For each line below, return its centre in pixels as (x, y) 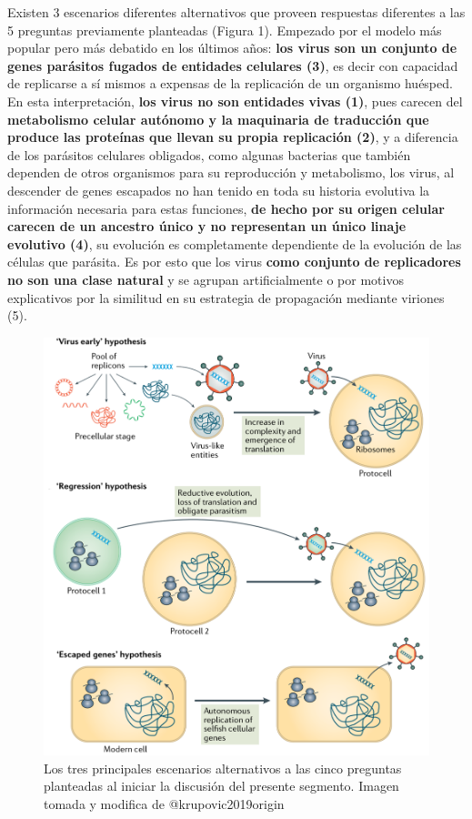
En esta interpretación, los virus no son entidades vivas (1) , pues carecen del (235, 101)
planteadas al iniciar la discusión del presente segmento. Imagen (221, 786)
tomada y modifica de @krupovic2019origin (164, 803)
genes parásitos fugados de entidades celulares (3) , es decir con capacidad (233, 65)
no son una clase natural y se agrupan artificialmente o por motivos (206, 279)
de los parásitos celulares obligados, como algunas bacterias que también (209, 154)
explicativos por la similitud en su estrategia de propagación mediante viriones (226, 297)
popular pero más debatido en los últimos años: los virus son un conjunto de (232, 48)
